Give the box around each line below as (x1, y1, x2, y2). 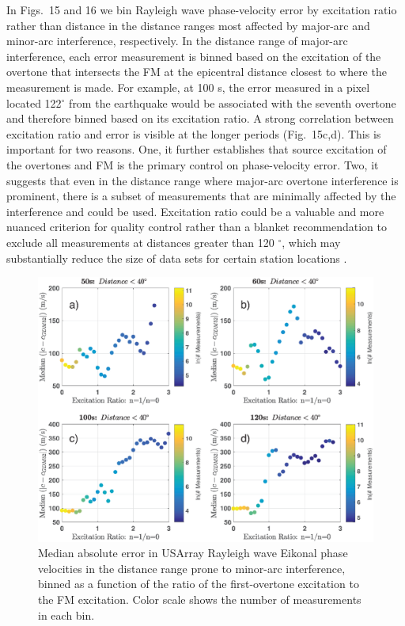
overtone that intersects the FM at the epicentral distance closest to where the (6, 63, 387, 80)
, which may (282, 233, 341, 250)
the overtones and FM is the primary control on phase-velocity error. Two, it (6, 156, 379, 173)
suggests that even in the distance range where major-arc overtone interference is (6, 172, 399, 188)
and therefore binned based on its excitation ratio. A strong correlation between (6, 110, 394, 127)
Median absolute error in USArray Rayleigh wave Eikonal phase (38, 544, 348, 561)
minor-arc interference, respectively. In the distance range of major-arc (6, 32, 348, 49)
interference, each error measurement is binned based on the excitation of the (6, 47, 381, 64)
